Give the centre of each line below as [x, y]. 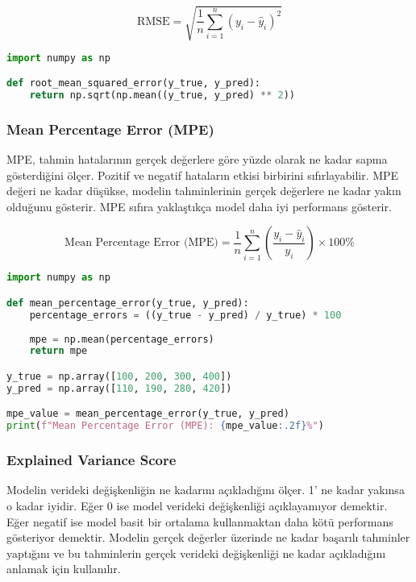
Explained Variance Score [92, 460]
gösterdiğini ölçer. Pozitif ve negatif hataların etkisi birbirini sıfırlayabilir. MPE [203, 175]
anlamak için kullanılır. [64, 569]
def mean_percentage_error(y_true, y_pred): [128, 303]
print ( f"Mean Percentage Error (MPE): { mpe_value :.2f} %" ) [165, 426]
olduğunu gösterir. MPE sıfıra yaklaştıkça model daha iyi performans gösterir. [199, 206]
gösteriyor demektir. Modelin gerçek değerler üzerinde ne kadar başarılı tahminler [208, 537]
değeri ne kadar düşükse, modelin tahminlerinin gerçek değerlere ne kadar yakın [204, 191]
